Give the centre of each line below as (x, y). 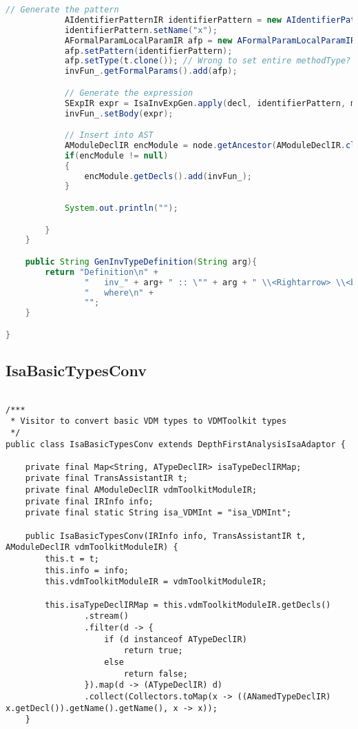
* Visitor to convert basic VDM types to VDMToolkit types (149, 421)
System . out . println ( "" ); (121, 208)
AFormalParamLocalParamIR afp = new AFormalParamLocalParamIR (210, 40)
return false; (156, 674)
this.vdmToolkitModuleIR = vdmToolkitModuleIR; (156, 582)
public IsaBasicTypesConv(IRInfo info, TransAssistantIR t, (166, 536)
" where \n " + (119, 292)
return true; (153, 651)
